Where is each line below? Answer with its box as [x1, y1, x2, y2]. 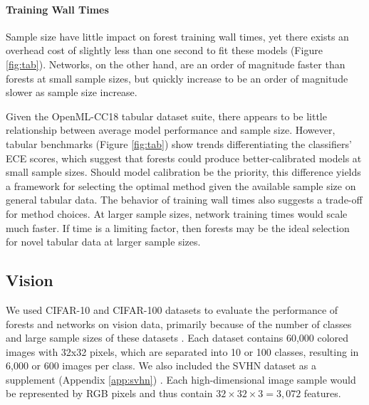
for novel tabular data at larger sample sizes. [6, 234, 201, 249]
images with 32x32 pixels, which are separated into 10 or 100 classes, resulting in [6, 344, 359, 359]
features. [303, 386, 341, 401]
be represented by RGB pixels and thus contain [6, 386, 213, 401]
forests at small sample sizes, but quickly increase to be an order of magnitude [6, 70, 348, 85]
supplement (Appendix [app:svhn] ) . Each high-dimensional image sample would [6, 372, 356, 386]
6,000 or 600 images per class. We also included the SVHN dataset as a [6, 358, 317, 373]
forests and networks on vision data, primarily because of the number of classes [6, 316, 352, 331]
